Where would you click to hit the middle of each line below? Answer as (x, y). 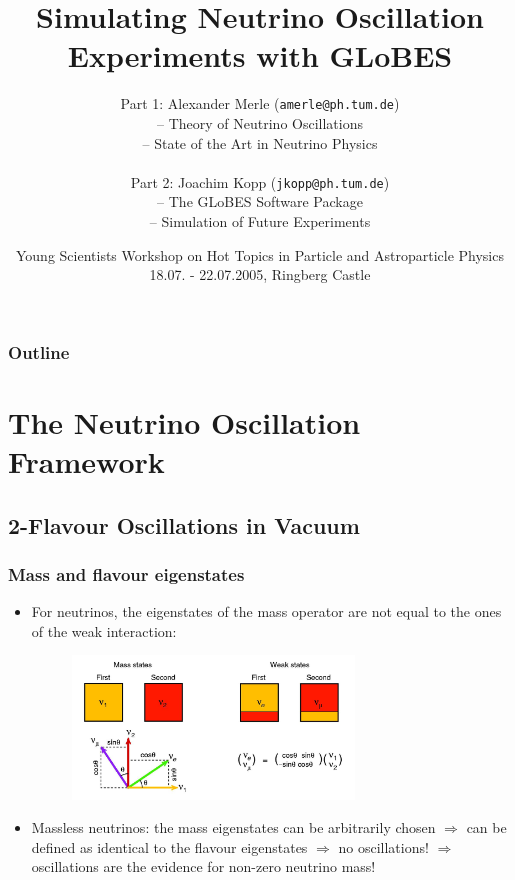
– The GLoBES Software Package (260, 201)
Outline (39, 351)
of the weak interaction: (104, 630)
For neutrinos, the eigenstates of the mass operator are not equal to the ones (266, 611)
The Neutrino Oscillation (184, 421)
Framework (86, 461)
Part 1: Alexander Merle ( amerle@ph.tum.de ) (260, 103)
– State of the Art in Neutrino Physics (260, 142)
